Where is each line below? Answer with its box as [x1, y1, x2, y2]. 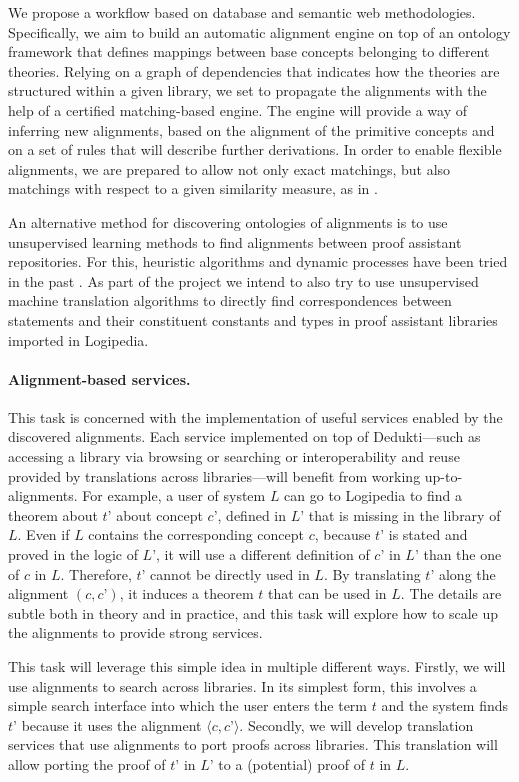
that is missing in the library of [308, 504, 501, 525]
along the [438, 563, 496, 584]
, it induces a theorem [119, 583, 254, 604]
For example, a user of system [82, 485, 266, 506]
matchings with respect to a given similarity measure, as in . [8, 178, 378, 199]
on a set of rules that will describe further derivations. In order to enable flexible [8, 139, 502, 160]
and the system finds [381, 695, 509, 716]
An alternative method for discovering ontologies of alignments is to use [8, 211, 448, 232]
